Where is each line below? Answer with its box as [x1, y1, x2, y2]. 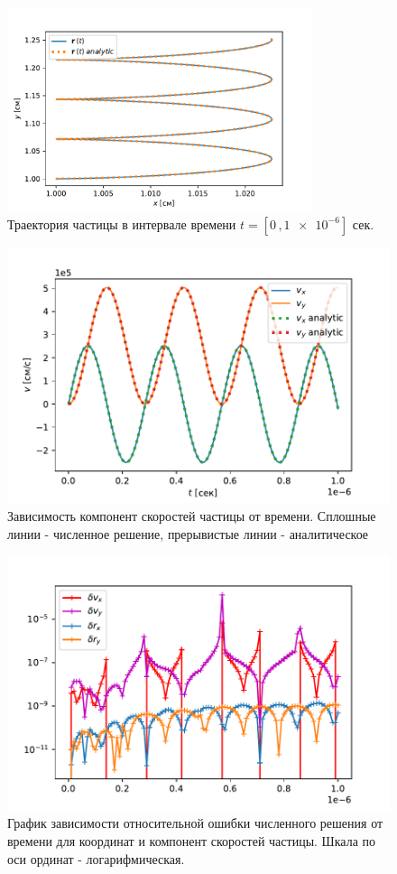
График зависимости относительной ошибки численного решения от [7, 814, 383, 832]
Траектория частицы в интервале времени [7, 214, 236, 233]
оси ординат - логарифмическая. [7, 849, 185, 868]
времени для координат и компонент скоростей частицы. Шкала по [7, 832, 375, 850]
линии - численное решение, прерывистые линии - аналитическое [7, 524, 369, 543]
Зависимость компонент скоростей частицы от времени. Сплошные [7, 506, 376, 525]
